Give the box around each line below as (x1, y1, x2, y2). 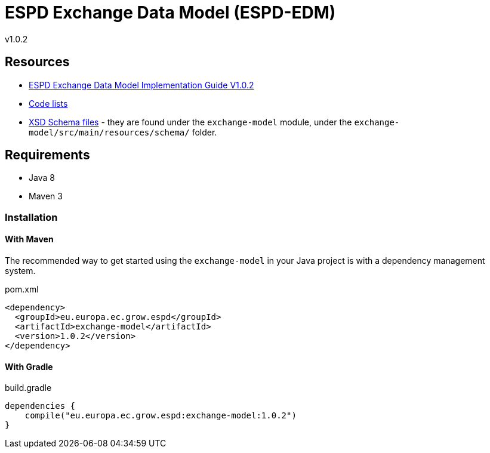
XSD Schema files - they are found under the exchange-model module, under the (29, 116, 352, 127)
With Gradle (5, 361, 53, 372)
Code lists (29, 98, 68, 109)
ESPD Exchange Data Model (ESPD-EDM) (5, 2, 336, 23)
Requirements (5, 147, 90, 163)
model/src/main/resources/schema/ (29, 127, 190, 137)
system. (5, 266, 36, 276)
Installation (5, 211, 58, 223)
